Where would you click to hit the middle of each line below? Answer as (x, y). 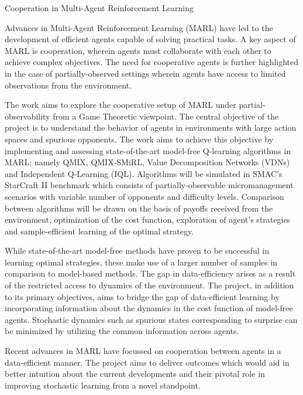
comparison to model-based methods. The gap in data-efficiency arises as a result (150, 273)
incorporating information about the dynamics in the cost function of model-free (149, 308)
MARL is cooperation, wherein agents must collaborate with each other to (138, 50)
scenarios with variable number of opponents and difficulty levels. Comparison (144, 196)
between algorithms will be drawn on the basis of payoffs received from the (139, 208)
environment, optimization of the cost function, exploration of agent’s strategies (148, 219)
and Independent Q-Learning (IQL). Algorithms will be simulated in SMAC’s (144, 173)
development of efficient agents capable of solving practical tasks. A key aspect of (150, 39)
